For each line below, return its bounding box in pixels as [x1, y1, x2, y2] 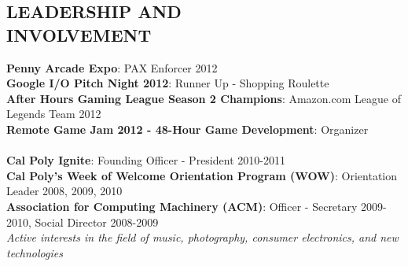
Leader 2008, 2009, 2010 [6, 183, 123, 199]
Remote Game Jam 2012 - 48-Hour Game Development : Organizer [6, 120, 369, 137]
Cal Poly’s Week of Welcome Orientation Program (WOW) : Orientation [6, 167, 398, 183]
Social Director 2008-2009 [35, 213, 159, 230]
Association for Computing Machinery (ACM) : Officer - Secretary [6, 198, 358, 214]
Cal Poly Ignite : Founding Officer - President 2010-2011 [6, 152, 285, 168]
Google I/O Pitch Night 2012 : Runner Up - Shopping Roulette [6, 75, 329, 91]
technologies [6, 244, 63, 260]
